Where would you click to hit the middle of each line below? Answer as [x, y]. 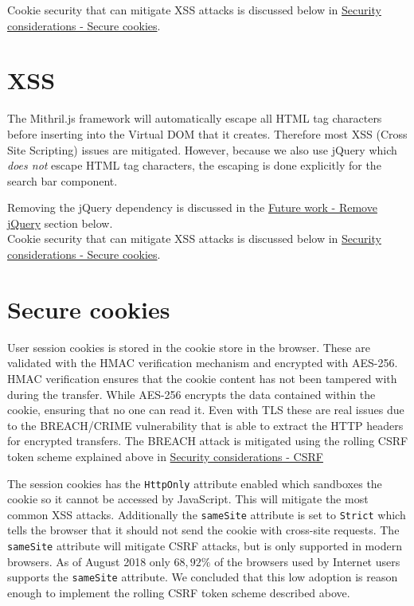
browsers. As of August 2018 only [89, 561]
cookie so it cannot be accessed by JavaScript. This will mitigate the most [188, 499]
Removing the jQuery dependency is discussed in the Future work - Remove [192, 207]
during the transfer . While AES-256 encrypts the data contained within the [191, 394]
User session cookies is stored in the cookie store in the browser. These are [189, 347]
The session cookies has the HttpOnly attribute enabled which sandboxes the [195, 483]
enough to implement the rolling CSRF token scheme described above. [179, 592]
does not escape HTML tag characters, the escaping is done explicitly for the [194, 165]
